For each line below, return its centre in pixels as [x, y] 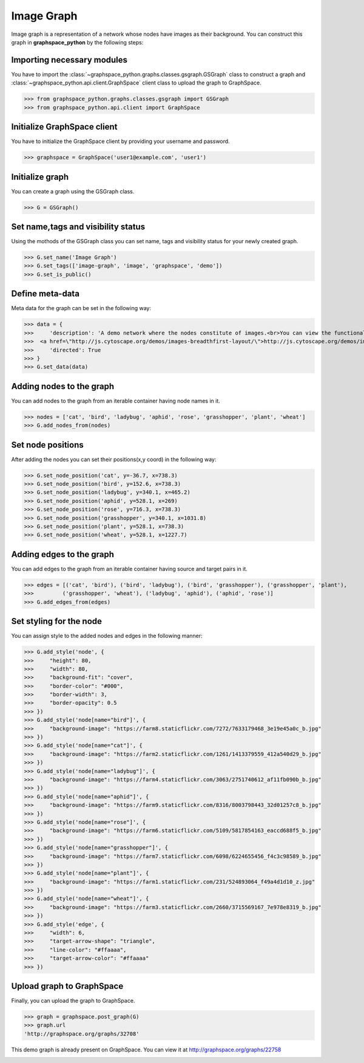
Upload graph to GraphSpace [67, 986]
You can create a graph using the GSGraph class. [73, 191]
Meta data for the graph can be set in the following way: [81, 308]
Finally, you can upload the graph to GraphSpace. [73, 1001]
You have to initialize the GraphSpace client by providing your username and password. [120, 141]
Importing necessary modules [69, 60]
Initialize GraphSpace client [64, 127]
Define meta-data [45, 294]
